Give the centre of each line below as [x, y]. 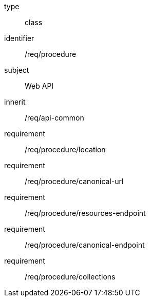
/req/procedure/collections [70, 277]
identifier [19, 38]
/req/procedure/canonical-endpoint [85, 245]
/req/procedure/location [65, 149]
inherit [15, 102]
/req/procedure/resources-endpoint [85, 213]
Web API [39, 86]
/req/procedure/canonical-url [74, 181]
